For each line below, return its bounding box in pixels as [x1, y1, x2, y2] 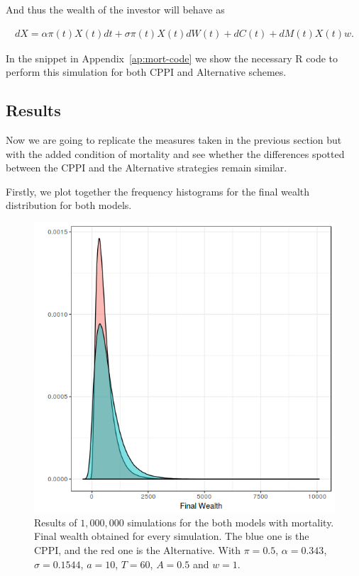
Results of [34, 514, 77, 529]
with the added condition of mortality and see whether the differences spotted [6, 146, 345, 161]
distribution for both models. [6, 198, 132, 213]
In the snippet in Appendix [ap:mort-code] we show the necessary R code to [6, 50, 338, 65]
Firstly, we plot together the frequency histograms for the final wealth [6, 183, 310, 198]
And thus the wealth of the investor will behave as [6, 2, 225, 16]
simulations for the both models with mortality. [127, 514, 334, 529]
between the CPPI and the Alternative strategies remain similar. [6, 160, 287, 175]
